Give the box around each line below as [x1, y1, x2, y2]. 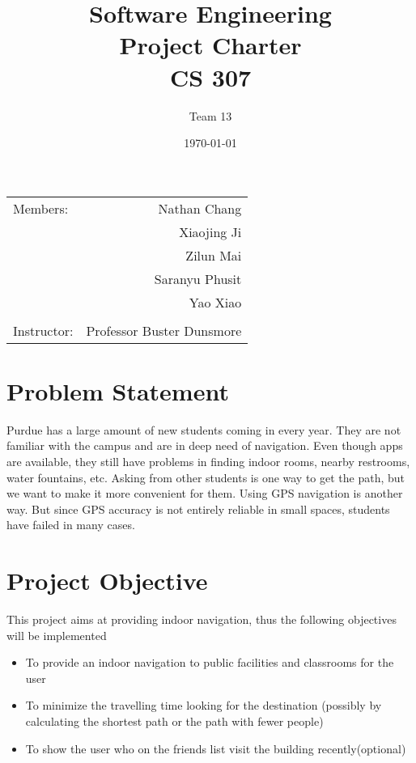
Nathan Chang [158, 198, 242, 218]
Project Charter [119, 28, 302, 61]
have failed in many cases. [6, 516, 135, 533]
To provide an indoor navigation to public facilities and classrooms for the [25, 654, 394, 671]
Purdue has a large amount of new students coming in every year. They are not [6, 421, 401, 438]
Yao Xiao [189, 292, 242, 312]
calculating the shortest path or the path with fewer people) [25, 713, 324, 730]
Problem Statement [6, 374, 229, 407]
